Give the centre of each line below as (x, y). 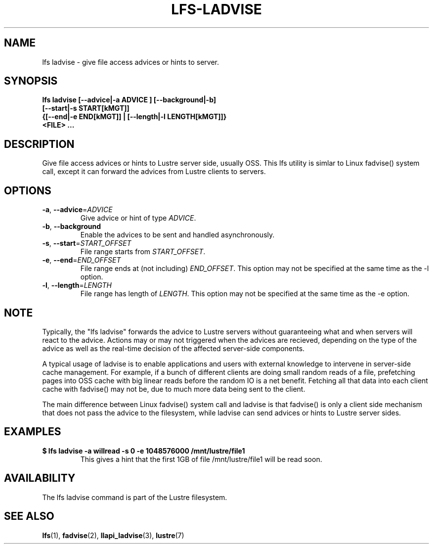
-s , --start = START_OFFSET (87, 243)
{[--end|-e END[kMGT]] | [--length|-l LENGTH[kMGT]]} (134, 117)
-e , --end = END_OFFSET (82, 260)
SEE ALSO (29, 516)
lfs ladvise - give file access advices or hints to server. (131, 62)
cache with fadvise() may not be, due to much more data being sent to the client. (174, 389)
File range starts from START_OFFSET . (143, 252)
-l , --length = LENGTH (77, 285)
